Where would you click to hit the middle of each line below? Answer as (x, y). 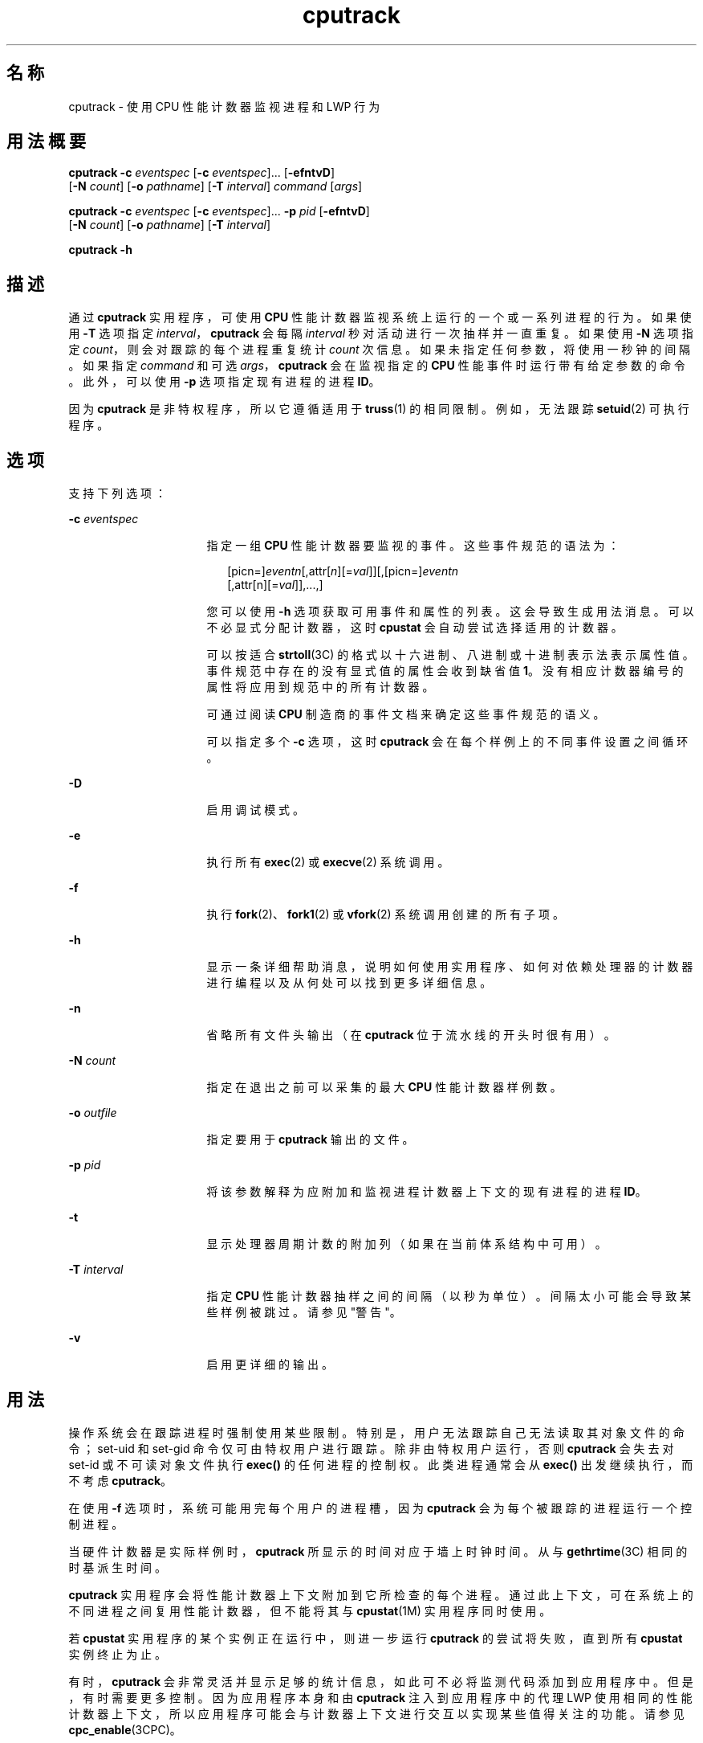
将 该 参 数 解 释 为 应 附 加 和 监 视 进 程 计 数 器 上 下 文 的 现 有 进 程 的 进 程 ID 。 (427, 1192)
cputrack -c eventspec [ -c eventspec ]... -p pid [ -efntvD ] (219, 211)
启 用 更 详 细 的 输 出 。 (270, 1365)
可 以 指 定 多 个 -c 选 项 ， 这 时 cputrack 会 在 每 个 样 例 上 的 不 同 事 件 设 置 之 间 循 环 (447, 742)
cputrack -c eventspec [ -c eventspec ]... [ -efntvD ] (202, 173)
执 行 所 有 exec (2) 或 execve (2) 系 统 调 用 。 (328, 862)
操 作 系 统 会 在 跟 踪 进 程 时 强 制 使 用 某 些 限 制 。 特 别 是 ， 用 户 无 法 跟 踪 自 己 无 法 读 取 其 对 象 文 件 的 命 (376, 1432)
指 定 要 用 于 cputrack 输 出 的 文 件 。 (310, 1139)
